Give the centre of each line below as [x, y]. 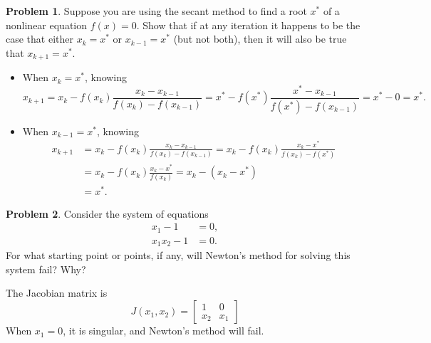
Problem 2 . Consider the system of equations [107, 213]
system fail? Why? [46, 269]
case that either [40, 39]
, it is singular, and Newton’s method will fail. [163, 331]
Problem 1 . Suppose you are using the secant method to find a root [156, 11]
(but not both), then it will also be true [260, 39]
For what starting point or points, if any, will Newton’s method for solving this [178, 255]
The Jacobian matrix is [57, 293]
